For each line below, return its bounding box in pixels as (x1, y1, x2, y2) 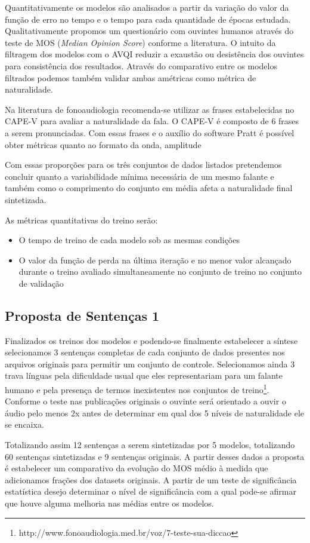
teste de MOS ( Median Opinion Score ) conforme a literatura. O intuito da (5, 36, 276, 48)
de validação (18, 277, 64, 289)
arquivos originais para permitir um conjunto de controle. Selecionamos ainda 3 (5, 357, 295, 370)
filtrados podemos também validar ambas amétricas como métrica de (5, 71, 256, 84)
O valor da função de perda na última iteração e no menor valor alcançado (18, 253, 292, 266)
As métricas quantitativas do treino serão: (5, 213, 158, 226)
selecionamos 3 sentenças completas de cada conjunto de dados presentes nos (5, 346, 285, 358)
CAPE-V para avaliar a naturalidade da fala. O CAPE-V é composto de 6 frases (5, 115, 299, 127)
